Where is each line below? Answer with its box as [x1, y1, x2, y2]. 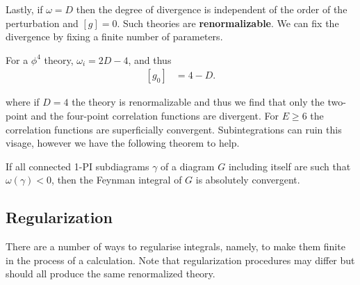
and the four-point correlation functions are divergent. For [31, 108, 279, 122]
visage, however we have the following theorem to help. [6, 136, 240, 150]
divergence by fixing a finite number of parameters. [6, 29, 223, 44]
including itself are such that [228, 158, 351, 173]
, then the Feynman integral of [51, 172, 182, 187]
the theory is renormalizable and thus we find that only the [72, 95, 325, 109]
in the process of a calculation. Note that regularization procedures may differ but [6, 252, 355, 267]
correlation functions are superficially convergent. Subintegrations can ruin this [6, 122, 342, 136]
